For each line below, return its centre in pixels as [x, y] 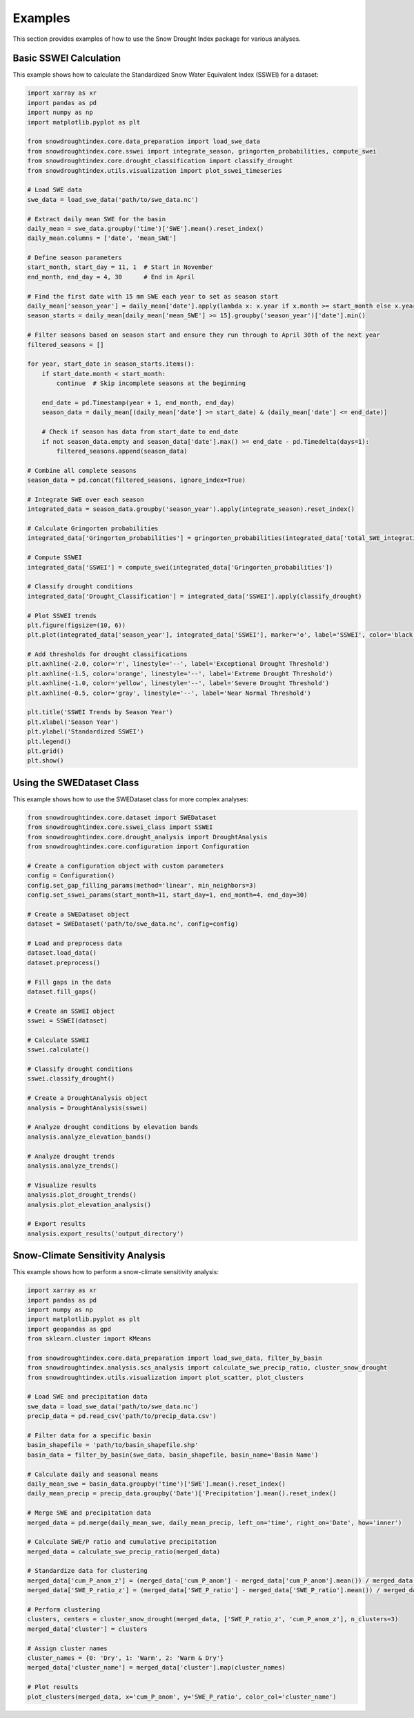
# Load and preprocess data [75, 943]
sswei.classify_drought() [71, 1079]
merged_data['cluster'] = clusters [87, 1629]
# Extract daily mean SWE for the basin [96, 219]
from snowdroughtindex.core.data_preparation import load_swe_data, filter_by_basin [175, 1358]
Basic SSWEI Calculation [67, 58]
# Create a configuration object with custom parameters [126, 866]
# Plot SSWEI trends [62, 616]
